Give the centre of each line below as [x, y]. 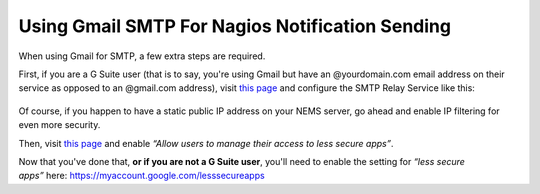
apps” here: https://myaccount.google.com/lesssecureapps [141, 176]
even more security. [59, 125]
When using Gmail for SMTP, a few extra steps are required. [142, 56]
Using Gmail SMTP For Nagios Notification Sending [235, 26]
